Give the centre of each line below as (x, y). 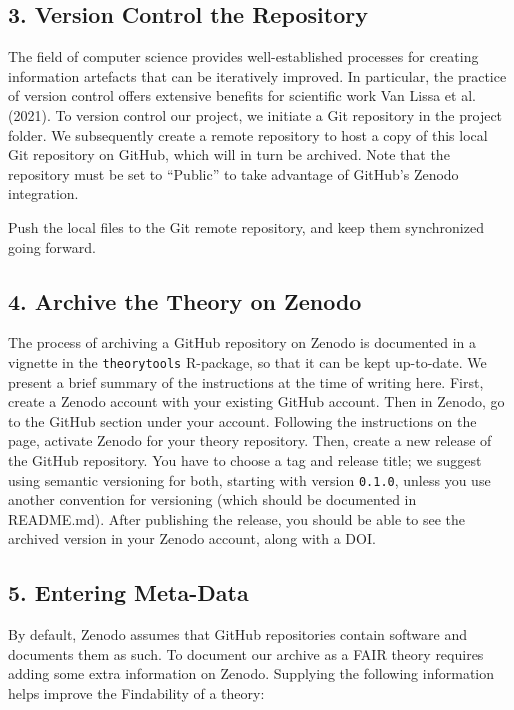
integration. (43, 193)
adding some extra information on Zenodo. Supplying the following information (251, 673)
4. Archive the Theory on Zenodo (185, 300)
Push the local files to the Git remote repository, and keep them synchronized (246, 226)
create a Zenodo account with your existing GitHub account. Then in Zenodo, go (256, 401)
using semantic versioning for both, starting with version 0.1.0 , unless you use (249, 479)
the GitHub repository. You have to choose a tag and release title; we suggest (245, 459)
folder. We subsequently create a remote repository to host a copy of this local (248, 134)
